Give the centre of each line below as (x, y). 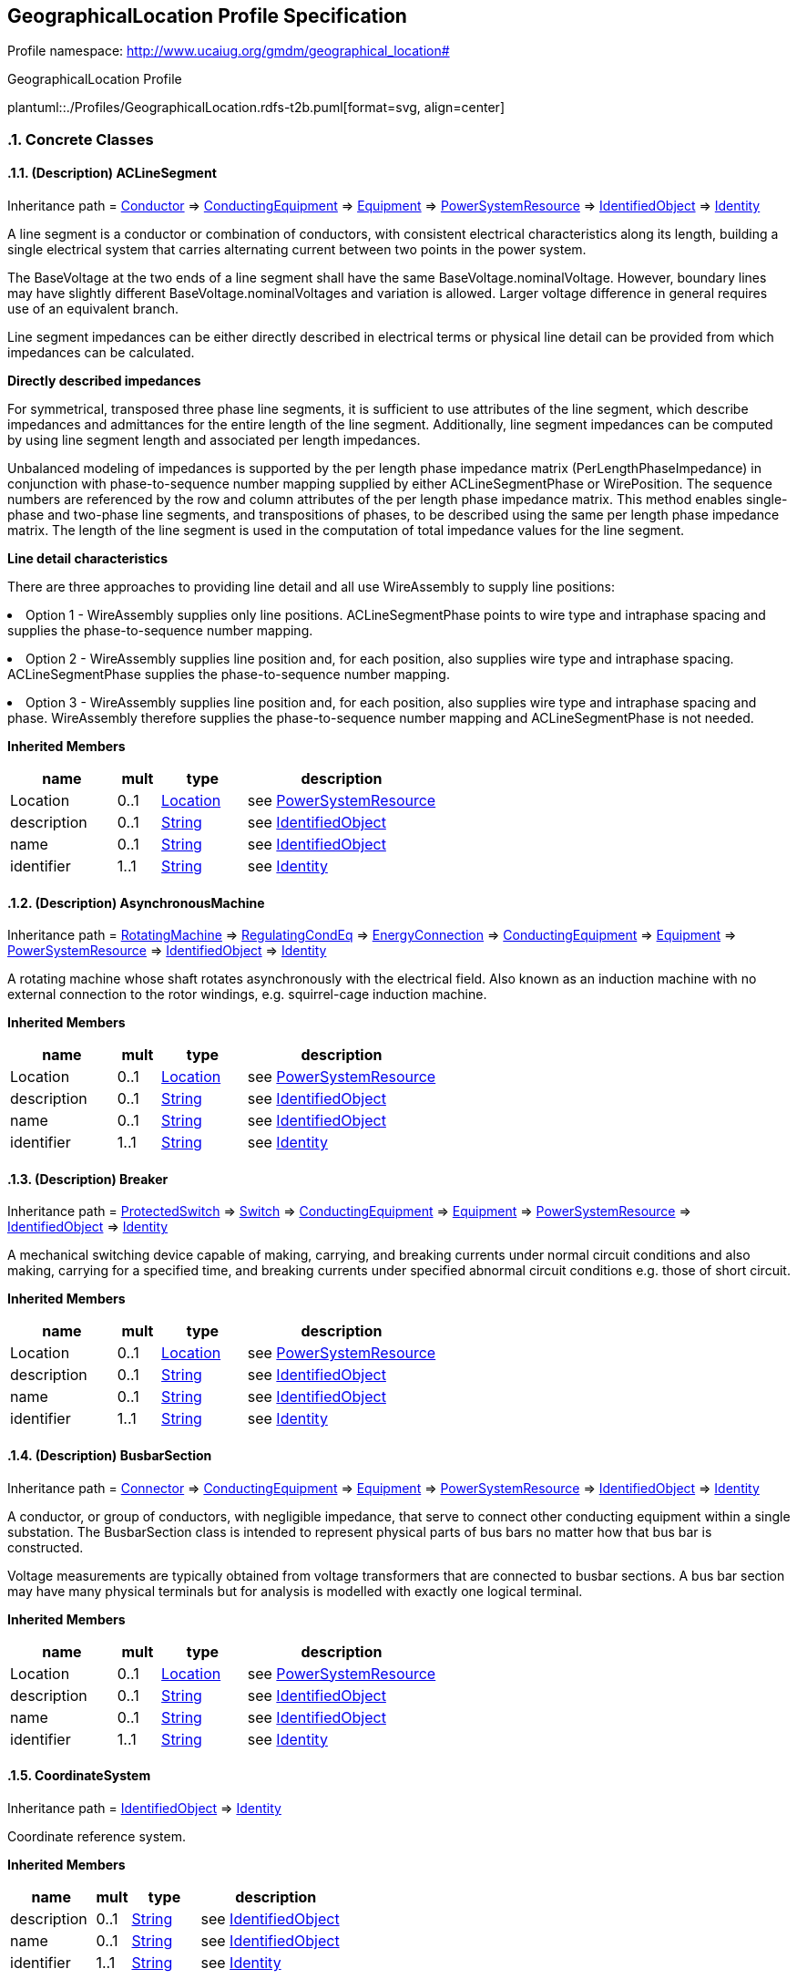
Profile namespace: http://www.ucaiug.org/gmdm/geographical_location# (229, 51)
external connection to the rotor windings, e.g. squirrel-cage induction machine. (247, 995)
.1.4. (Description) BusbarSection (110, 1456)
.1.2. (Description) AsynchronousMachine (136, 902)
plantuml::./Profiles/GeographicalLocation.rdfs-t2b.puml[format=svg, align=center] (256, 108)
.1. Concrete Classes (81, 139)
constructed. (46, 1547)
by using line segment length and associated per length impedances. (214, 440)
